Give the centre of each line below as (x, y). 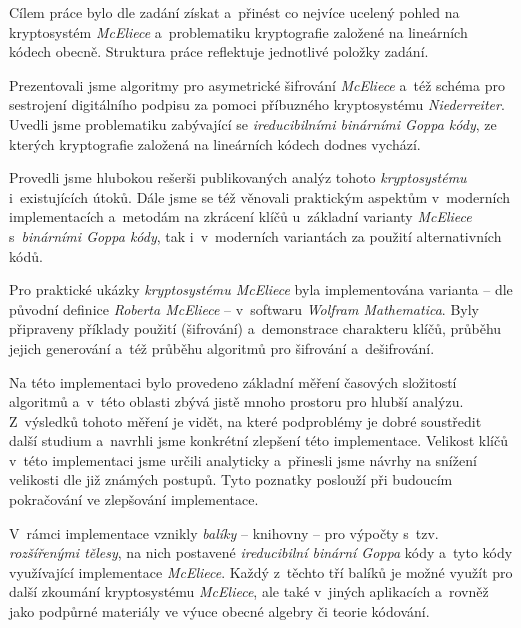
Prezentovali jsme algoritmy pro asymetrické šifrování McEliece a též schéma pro (257, 84)
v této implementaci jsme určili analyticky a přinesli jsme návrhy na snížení (243, 459)
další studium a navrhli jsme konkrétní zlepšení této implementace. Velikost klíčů (259, 440)
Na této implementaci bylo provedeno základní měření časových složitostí (233, 381)
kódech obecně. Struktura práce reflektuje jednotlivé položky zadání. (219, 51)
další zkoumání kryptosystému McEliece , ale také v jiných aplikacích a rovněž (249, 591)
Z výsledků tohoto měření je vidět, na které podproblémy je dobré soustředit (245, 420)
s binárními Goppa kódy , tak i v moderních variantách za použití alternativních (255, 235)
